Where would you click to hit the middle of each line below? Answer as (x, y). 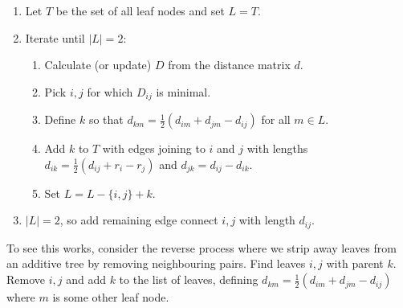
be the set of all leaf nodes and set (140, 10)
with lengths (277, 148)
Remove (26, 279)
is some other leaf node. (111, 297)
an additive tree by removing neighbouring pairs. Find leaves (156, 263)
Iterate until (55, 37)
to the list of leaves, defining (189, 279)
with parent (355, 263)
